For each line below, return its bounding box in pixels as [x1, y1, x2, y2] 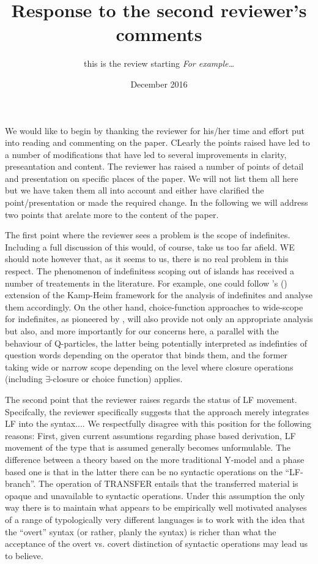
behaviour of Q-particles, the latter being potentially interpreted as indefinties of [5, 336, 307, 349]
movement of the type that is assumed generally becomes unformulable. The [5, 441, 291, 454]
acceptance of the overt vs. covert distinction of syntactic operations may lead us [5, 537, 308, 550]
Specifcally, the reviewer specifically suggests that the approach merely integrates [5, 405, 309, 418]
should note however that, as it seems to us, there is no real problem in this [5, 252, 289, 265]
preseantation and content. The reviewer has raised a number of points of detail [5, 160, 304, 173]
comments [116, 21, 202, 47]
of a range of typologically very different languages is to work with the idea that [5, 513, 305, 525]
